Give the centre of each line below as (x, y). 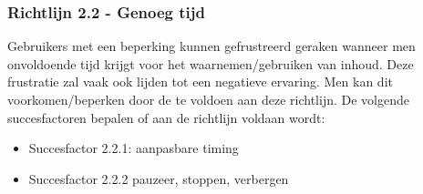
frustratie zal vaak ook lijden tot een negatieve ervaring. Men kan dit (200, 82)
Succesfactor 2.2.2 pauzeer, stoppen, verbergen (159, 178)
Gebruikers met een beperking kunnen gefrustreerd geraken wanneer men (211, 46)
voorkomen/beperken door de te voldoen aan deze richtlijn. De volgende (208, 99)
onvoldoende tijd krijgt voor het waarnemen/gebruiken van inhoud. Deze (211, 63)
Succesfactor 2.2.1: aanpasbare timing (134, 148)
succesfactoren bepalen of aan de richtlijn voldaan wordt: (166, 117)
